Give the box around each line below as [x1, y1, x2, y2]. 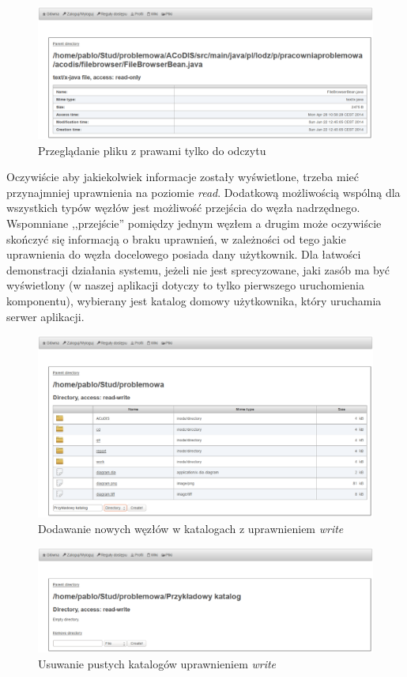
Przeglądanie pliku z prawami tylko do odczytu [38, 142, 266, 158]
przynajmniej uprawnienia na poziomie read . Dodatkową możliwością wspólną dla [6, 183, 401, 200]
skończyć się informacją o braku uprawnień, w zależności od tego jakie [6, 230, 346, 247]
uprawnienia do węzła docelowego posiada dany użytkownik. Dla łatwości [6, 246, 361, 263]
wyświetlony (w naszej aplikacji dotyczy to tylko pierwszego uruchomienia [6, 277, 364, 293]
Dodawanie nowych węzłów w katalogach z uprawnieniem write [38, 520, 344, 536]
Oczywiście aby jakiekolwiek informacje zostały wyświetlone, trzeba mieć [6, 168, 359, 185]
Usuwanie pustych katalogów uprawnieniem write [38, 655, 277, 671]
